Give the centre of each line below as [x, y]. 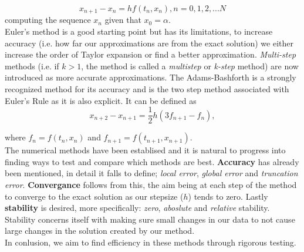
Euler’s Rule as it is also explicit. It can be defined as [101, 100]
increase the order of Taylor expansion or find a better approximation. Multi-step [151, 54]
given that [123, 20]
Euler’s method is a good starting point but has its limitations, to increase [139, 31]
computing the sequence [48, 20]
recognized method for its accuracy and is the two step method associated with [147, 89]
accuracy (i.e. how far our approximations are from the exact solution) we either [149, 43]
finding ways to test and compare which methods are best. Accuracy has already [152, 161]
